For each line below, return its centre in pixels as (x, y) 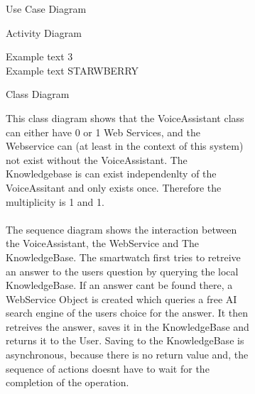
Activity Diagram (44, 32)
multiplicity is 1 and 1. (55, 201)
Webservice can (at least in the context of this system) (125, 146)
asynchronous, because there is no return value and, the (127, 355)
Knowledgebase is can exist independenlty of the (111, 174)
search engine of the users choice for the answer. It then (127, 313)
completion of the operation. (67, 382)
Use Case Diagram (46, 9)
